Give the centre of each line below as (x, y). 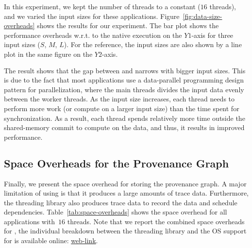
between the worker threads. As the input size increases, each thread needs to (119, 99)
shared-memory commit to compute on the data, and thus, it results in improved (124, 127)
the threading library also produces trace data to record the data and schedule (121, 202)
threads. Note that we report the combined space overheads (156, 221)
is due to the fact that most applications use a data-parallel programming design (124, 80)
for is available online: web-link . (51, 240)
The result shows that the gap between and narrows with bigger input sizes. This (125, 70)
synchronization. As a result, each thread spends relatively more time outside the (125, 118)
